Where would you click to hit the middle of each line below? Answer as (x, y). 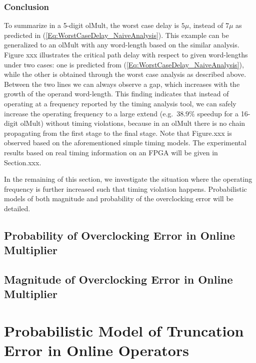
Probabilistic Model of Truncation (124, 331)
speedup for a (218, 113)
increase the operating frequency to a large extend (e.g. (89, 113)
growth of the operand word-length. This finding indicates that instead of (116, 94)
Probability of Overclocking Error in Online (120, 235)
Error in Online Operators (96, 350)
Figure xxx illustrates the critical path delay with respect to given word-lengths (126, 54)
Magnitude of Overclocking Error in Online (118, 279)
